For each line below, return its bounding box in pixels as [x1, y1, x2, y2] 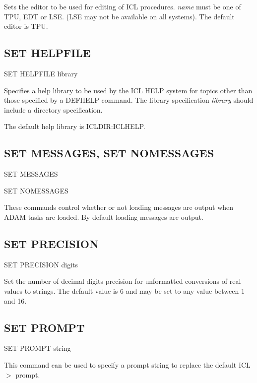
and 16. [4, 295, 27, 306]
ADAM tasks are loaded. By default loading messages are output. [4, 211, 203, 222]
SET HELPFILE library [4, 68, 78, 78]
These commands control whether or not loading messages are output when [4, 202, 234, 212]
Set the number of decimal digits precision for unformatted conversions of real [4, 276, 241, 286]
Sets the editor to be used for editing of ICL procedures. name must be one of [4, 1, 241, 11]
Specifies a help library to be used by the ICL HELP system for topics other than [4, 85, 253, 95]
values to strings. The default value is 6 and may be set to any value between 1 [4, 285, 245, 296]
